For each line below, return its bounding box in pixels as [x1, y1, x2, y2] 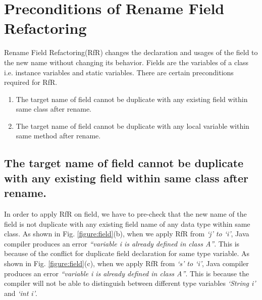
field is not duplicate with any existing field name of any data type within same [4, 218, 250, 229]
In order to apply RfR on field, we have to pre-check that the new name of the [4, 209, 247, 219]
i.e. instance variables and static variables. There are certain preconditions [4, 67, 234, 77]
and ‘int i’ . [4, 287, 37, 298]
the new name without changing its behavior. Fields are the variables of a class [4, 57, 249, 67]
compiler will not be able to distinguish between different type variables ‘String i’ [4, 278, 256, 288]
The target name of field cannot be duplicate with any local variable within [16, 120, 249, 131]
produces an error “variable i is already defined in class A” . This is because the [4, 268, 249, 278]
